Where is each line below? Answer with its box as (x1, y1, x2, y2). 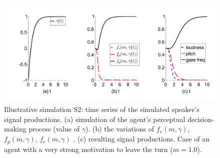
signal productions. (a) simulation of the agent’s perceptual (4, 113, 185, 124)
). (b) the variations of (85, 123, 154, 134)
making (4, 123, 26, 134)
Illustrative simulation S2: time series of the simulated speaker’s (4, 104, 199, 114)
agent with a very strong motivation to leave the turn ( (4, 143, 173, 154)
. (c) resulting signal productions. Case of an (73, 133, 210, 144)
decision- (187, 113, 214, 124)
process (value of (28, 123, 80, 134)
